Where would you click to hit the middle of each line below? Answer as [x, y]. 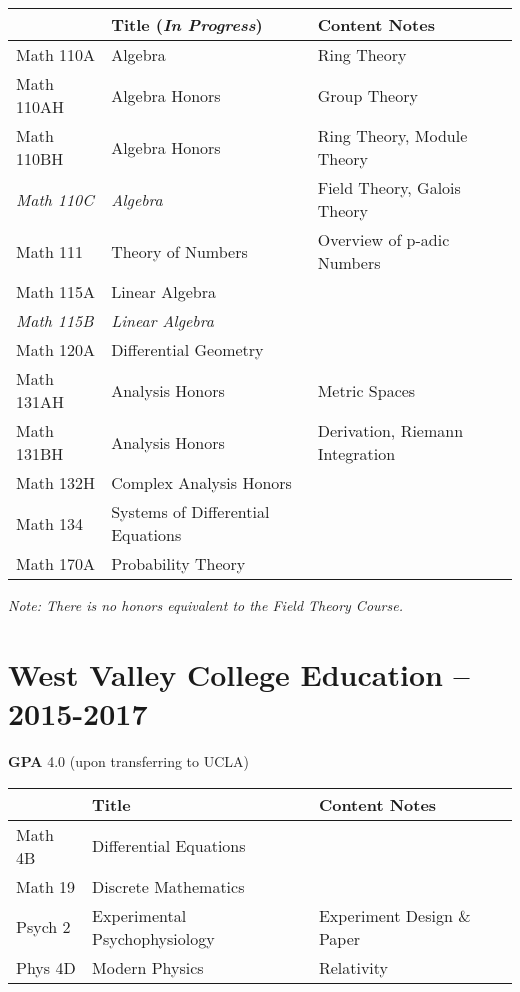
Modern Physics [148, 967]
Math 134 [50, 523]
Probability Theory [178, 563]
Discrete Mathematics [168, 886]
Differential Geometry [187, 349]
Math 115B [55, 320]
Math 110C [55, 199]
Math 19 [46, 886]
